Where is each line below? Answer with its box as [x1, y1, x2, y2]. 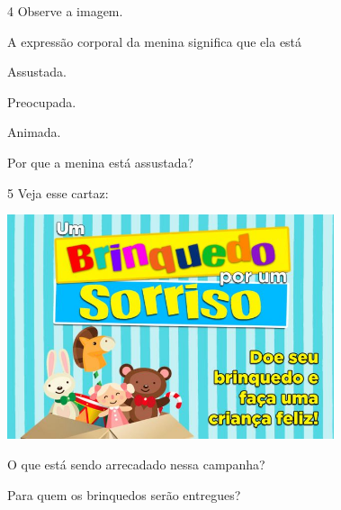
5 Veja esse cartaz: [7, 183, 109, 202]
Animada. [7, 123, 61, 141]
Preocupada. [7, 92, 76, 111]
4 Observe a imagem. [7, 2, 123, 20]
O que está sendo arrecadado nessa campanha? [7, 454, 265, 473]
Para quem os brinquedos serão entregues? [7, 485, 241, 504]
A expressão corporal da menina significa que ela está [7, 32, 302, 50]
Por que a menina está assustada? [7, 152, 194, 171]
